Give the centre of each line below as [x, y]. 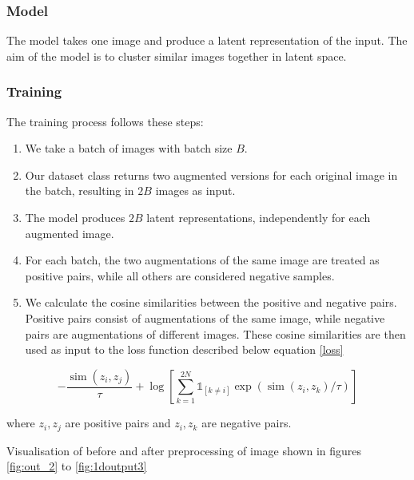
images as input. [195, 190]
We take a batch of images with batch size [129, 148]
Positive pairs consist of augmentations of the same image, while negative [205, 317]
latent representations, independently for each [259, 217]
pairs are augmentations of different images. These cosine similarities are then [215, 333]
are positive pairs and [118, 423]
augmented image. [70, 233]
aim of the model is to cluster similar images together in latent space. [177, 56]
